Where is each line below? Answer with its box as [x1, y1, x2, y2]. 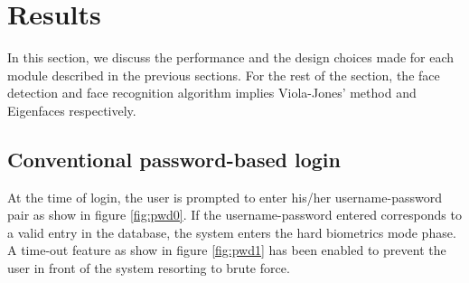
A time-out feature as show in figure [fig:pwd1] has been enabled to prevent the [7, 241, 446, 259]
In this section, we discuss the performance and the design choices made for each [7, 48, 455, 67]
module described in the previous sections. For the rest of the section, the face [7, 65, 440, 84]
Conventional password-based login [7, 145, 341, 173]
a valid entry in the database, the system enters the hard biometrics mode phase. [7, 222, 456, 241]
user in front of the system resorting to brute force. [7, 259, 290, 278]
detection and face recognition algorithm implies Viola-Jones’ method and [7, 83, 417, 102]
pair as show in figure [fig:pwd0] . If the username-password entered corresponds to [7, 205, 462, 224]
